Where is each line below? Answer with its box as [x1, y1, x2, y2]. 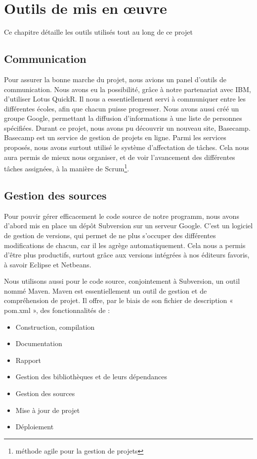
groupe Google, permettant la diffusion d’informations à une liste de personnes [4, 113, 242, 123]
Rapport [15, 355, 41, 365]
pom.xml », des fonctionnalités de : [4, 305, 110, 315]
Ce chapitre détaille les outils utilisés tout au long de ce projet [4, 27, 193, 37]
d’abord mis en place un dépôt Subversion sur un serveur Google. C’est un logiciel [4, 220, 253, 231]
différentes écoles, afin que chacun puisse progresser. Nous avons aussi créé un [4, 103, 239, 113]
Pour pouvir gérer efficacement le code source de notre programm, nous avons [4, 210, 239, 221]
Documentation [15, 338, 62, 349]
